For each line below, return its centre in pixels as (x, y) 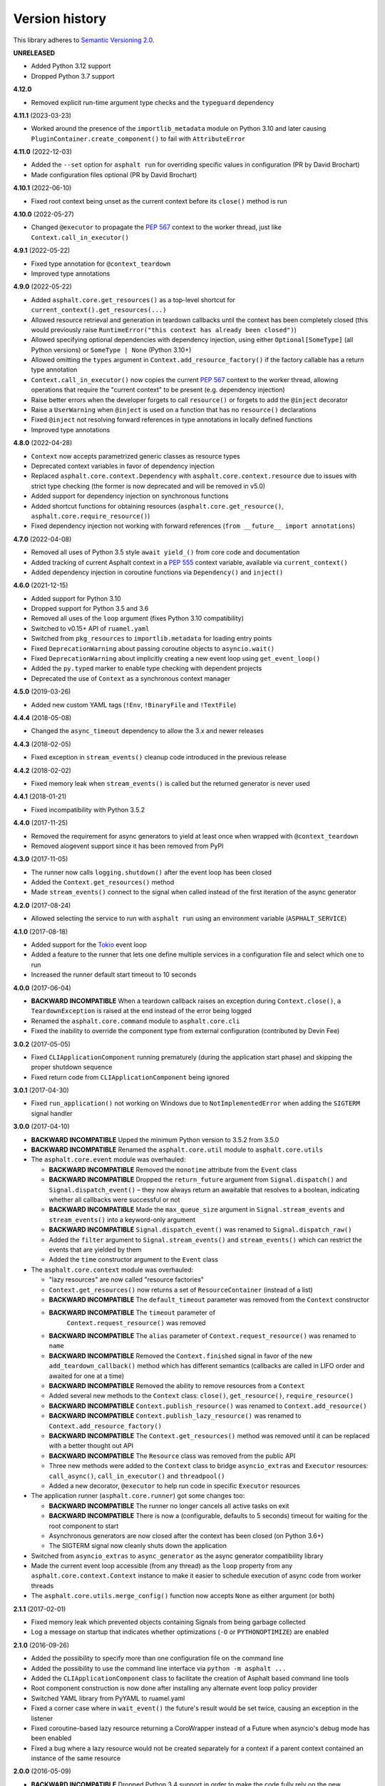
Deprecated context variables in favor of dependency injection (123, 466)
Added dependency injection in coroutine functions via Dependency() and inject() (157, 572)
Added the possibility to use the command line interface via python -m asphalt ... (159, 1668)
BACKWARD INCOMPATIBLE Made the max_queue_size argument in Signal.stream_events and (197, 1209)
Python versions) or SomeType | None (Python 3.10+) (111, 349)
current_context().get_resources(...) (99, 310)
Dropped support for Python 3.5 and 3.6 (90, 609)
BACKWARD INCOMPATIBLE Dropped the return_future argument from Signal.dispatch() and (198, 1179)
